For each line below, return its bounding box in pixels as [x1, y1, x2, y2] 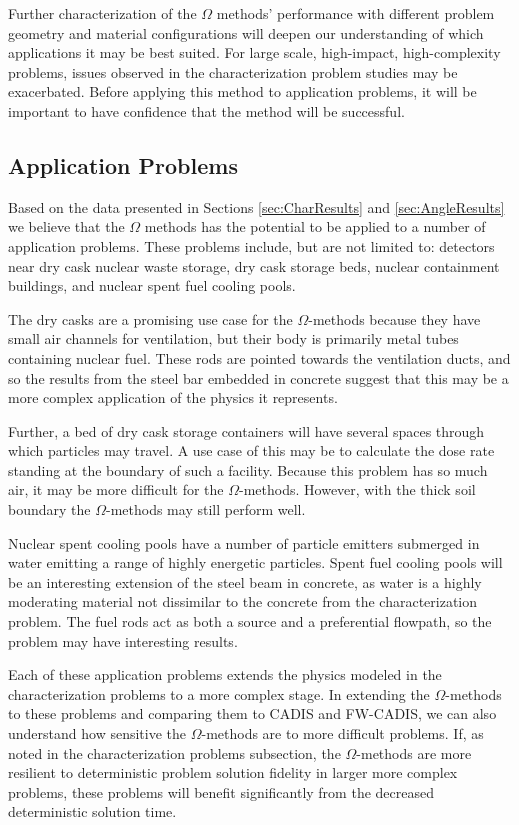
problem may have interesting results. [8, 630, 238, 651]
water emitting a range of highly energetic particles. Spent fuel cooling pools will [8, 552, 503, 573]
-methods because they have [308, 308, 481, 329]
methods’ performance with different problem [216, 3, 495, 23]
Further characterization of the [8, 3, 197, 23]
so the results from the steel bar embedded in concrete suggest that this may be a [8, 367, 509, 388]
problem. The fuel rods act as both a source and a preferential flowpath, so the [8, 611, 492, 632]
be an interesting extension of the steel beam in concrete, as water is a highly [8, 571, 482, 592]
